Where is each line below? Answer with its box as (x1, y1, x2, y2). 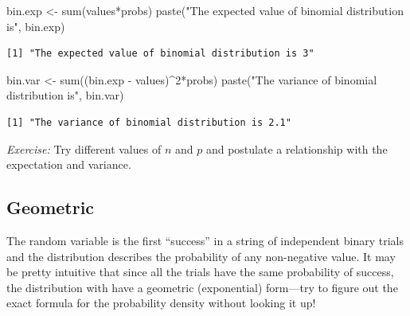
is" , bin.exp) (6, 18, 65, 34)
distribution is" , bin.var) (6, 87, 124, 103)
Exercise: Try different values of (6, 140, 162, 157)
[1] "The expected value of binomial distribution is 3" (6, 48, 314, 60)
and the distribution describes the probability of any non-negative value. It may (6, 248, 396, 264)
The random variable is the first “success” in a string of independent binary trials (6, 232, 404, 248)
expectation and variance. (6, 156, 131, 173)
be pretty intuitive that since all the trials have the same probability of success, (6, 263, 394, 280)
